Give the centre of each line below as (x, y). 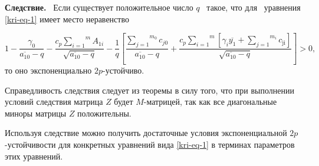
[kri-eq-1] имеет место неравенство (67, 19)
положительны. (104, 113)
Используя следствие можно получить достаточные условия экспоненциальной (146, 133)
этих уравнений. (34, 156)
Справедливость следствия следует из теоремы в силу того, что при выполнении (149, 90)
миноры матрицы (36, 113)
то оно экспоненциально (48, 70)
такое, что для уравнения (254, 7)
